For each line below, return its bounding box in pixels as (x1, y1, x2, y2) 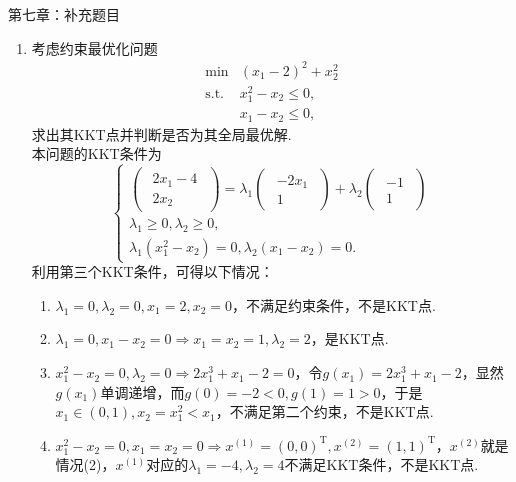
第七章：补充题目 (8, 4, 120, 24)
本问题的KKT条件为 (31, 143, 162, 164)
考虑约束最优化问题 (31, 37, 158, 58)
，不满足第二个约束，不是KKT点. (215, 401, 434, 422)
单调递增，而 (100, 381, 185, 402)
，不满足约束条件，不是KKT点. (232, 294, 436, 315)
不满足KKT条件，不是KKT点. (284, 454, 479, 475)
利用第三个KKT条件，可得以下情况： (31, 261, 274, 282)
